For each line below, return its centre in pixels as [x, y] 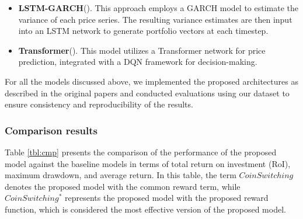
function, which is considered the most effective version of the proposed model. [145, 209]
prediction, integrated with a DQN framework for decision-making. [138, 62]
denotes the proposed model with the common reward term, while [123, 186]
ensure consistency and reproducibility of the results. [99, 104]
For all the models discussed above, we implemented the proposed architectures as [151, 81]
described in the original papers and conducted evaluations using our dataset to [147, 93]
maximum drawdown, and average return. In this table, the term [121, 175]
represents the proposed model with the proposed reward [167, 198]
